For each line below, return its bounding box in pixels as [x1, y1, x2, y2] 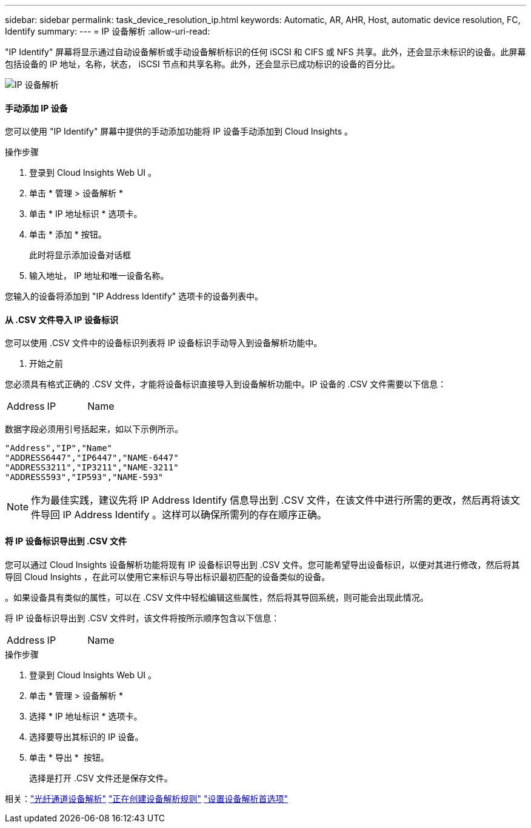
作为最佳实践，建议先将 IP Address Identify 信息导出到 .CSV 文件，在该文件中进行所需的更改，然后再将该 [31, 494, 510, 507]
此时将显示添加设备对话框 [29, 250, 131, 261]
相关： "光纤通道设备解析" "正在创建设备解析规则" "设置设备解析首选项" [5, 793, 289, 804]
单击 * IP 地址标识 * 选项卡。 [29, 209, 142, 219]
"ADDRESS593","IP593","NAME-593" [5, 472, 164, 482]
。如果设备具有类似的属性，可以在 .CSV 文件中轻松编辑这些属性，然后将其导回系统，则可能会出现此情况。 [5, 592, 429, 603]
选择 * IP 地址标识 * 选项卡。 [29, 710, 142, 721]
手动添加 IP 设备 [5, 102, 68, 113]
